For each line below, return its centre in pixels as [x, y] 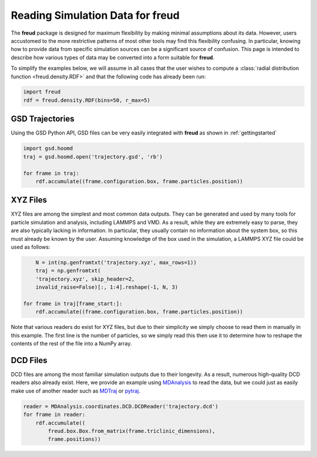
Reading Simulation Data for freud [95, 15]
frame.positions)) [74, 439]
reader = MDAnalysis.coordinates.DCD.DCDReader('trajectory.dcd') [121, 406]
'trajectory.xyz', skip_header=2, [85, 279]
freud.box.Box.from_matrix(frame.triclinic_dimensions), [131, 431]
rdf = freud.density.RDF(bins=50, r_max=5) [87, 100]
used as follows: [31, 247]
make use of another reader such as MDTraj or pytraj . [76, 391]
